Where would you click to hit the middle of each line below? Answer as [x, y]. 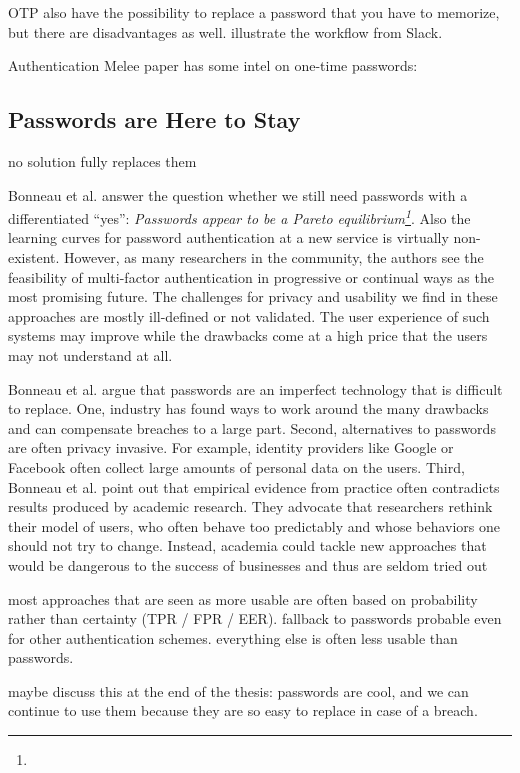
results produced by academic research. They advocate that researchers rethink [250, 506]
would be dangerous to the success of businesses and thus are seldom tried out [248, 564]
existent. [34, 257]
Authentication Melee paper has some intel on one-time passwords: [213, 65]
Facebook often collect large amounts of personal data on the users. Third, [236, 466]
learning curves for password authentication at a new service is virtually [228, 237]
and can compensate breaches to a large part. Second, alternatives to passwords [252, 427]
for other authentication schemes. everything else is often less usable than [233, 637]
